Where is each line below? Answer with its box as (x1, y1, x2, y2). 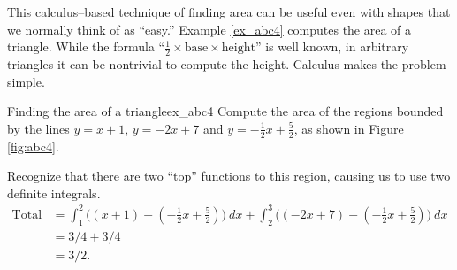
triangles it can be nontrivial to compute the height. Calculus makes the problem (7, 55, 446, 73)
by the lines (7, 119, 70, 137)
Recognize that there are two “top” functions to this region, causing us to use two (7, 166, 451, 185)
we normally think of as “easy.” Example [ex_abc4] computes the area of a (7, 19, 412, 38)
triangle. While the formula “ (7, 37, 165, 56)
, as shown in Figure (293, 119, 404, 137)
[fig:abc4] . (7, 136, 59, 155)
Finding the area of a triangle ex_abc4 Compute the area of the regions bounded (7, 102, 444, 120)
